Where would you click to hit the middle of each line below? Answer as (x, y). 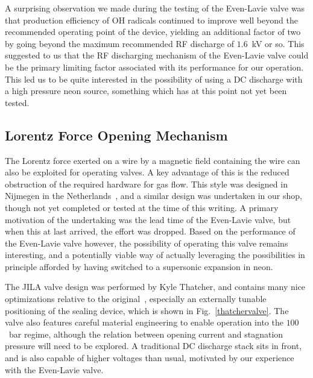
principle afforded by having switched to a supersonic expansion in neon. (139, 266)
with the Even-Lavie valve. (54, 369)
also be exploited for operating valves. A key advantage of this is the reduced (147, 172)
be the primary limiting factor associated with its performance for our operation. (154, 67)
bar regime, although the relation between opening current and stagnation (146, 334)
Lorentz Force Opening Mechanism (116, 135)
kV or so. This (278, 43)
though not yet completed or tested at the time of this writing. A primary (142, 207)
